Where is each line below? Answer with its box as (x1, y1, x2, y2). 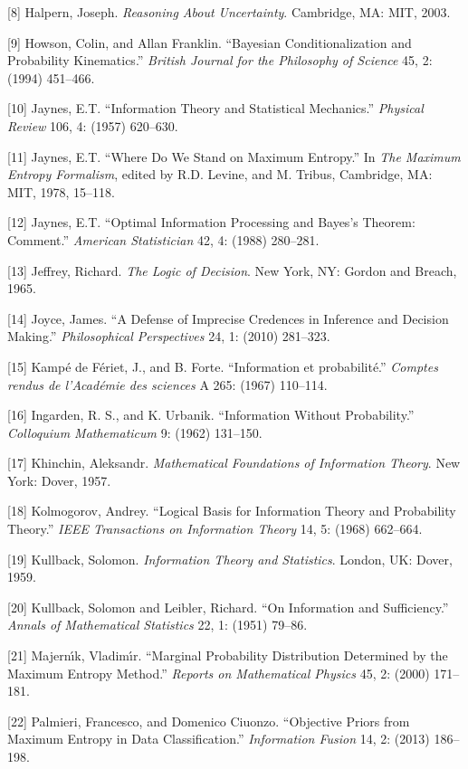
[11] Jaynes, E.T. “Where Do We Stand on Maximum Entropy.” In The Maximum (7, 147, 461, 166)
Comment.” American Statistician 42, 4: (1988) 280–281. (7, 230, 320, 249)
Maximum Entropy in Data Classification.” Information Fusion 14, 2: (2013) (7, 729, 430, 748)
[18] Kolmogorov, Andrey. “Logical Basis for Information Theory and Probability (7, 501, 456, 520)
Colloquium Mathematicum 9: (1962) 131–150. (7, 422, 263, 441)
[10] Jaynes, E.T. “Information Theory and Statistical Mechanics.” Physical (7, 99, 424, 118)
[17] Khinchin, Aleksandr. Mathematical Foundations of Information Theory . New (7, 453, 461, 472)
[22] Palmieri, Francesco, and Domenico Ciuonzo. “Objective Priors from (7, 711, 410, 730)
